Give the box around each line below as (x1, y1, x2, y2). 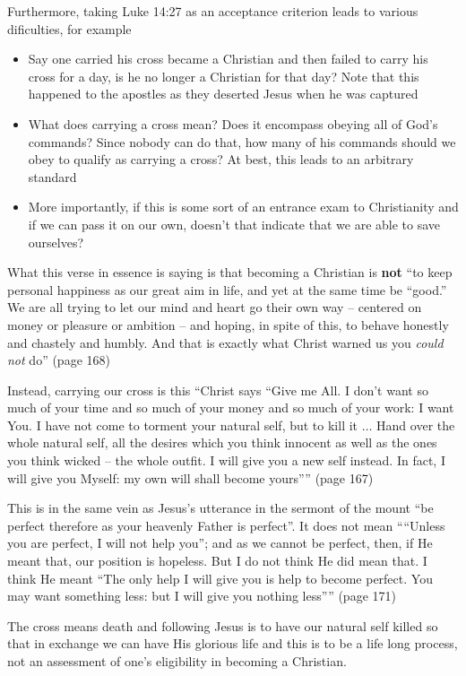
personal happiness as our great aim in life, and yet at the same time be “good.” (7, 280, 447, 299)
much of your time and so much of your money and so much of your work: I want (7, 398, 454, 417)
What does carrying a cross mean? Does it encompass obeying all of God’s (28, 114, 438, 133)
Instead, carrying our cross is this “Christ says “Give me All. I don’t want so (7, 380, 428, 399)
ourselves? (28, 232, 84, 251)
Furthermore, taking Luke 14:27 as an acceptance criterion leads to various (7, 2, 419, 20)
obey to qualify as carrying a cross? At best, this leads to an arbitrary (28, 150, 414, 169)
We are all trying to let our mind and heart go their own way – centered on (7, 298, 422, 316)
